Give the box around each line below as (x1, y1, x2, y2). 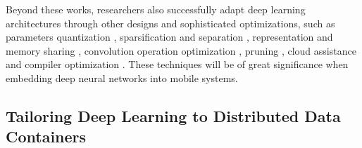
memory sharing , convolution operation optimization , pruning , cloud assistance (6, 43, 356, 58)
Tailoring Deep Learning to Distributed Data (6, 105, 341, 126)
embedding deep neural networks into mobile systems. (6, 70, 238, 85)
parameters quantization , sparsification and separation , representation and (6, 29, 333, 44)
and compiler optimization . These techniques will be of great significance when (6, 57, 349, 72)
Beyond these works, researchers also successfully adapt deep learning (6, 2, 306, 16)
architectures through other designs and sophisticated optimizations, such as (6, 15, 335, 30)
